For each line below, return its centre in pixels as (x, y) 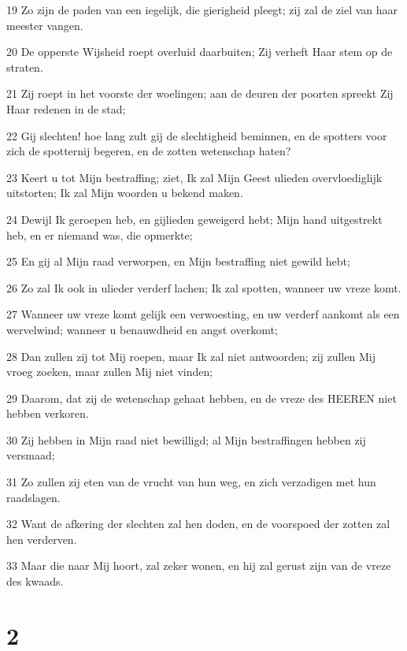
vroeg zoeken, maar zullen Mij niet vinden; (110, 372)
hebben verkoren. (48, 413)
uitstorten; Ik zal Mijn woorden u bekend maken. (125, 193)
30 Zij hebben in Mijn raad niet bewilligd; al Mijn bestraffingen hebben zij (186, 439)
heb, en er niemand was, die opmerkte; (100, 234)
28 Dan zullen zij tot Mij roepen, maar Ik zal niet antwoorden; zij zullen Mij (191, 356)
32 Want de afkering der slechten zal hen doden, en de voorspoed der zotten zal (198, 524)
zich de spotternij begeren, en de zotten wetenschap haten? (149, 151)
